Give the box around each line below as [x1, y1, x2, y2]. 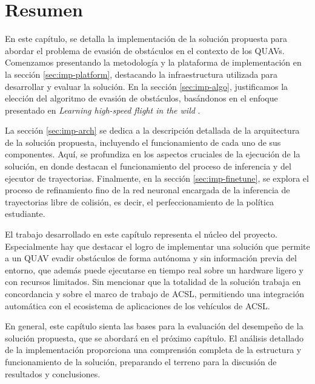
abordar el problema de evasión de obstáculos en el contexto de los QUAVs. [5, 44, 285, 57]
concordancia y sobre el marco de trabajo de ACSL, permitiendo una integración [5, 287, 305, 300]
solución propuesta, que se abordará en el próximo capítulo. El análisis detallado [5, 331, 304, 344]
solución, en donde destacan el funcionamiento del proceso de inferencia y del [5, 160, 291, 173]
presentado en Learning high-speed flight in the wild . [5, 103, 201, 116]
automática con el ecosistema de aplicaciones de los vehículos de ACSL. [5, 299, 270, 312]
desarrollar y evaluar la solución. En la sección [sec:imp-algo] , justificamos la [5, 80, 288, 92]
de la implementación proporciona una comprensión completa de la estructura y [5, 343, 302, 356]
